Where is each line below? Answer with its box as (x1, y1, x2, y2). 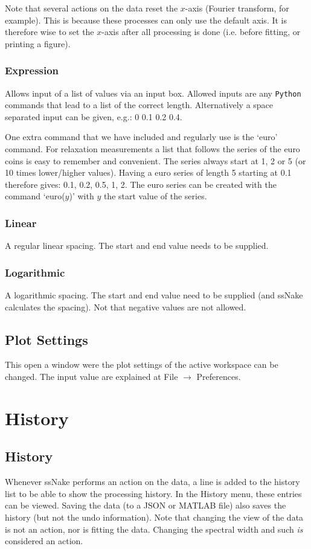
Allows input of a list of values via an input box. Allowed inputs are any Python (5, 86, 301, 99)
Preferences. (196, 370, 241, 383)
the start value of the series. (103, 190, 207, 202)
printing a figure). (5, 37, 71, 50)
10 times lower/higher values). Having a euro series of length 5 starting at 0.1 (5, 166, 292, 179)
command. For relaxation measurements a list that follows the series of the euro (5, 143, 300, 155)
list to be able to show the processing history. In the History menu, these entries (5, 487, 302, 499)
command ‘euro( (5, 190, 65, 202)
